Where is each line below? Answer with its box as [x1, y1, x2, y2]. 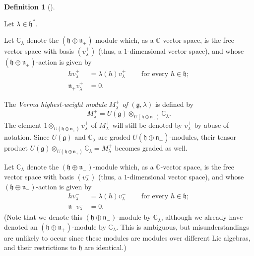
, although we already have [161, 212, 243, 222]
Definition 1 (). [4, 1, 55, 11]
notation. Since [4, 132, 50, 142]
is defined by [155, 99, 193, 109]
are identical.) [84, 242, 127, 253]
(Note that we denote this [4, 212, 82, 222]
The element [4, 120, 42, 130]
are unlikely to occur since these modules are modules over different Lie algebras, [4, 232, 251, 243]
